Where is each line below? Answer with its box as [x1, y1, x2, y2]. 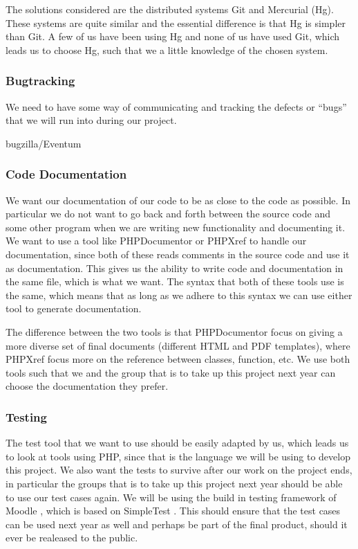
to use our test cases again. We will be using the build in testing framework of [6, 489, 337, 504]
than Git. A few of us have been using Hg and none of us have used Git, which [6, 29, 340, 44]
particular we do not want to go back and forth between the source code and [6, 206, 330, 221]
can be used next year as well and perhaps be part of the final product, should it [6, 516, 348, 531]
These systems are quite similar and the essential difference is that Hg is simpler [6, 15, 346, 30]
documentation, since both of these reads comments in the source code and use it [6, 246, 350, 261]
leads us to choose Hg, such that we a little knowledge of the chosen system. [6, 42, 328, 57]
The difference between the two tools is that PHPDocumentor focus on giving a [6, 324, 343, 339]
